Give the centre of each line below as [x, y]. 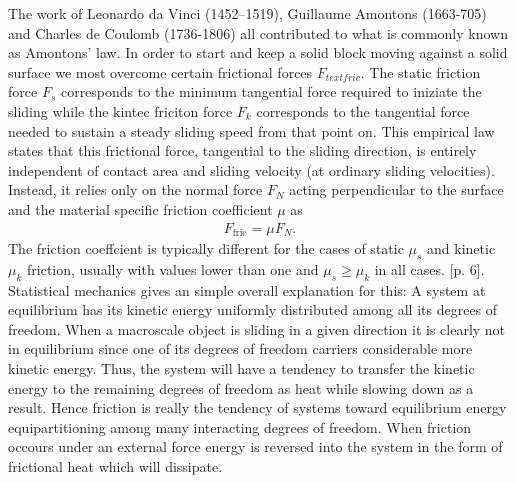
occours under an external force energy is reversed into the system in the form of [255, 446]
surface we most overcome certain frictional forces [160, 71]
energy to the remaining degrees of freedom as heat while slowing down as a [241, 387]
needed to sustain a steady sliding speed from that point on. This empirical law [251, 130]
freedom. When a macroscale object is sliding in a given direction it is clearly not [257, 328]
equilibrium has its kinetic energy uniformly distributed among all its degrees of [253, 309]
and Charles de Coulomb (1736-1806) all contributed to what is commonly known [258, 32]
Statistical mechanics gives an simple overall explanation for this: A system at [247, 289]
